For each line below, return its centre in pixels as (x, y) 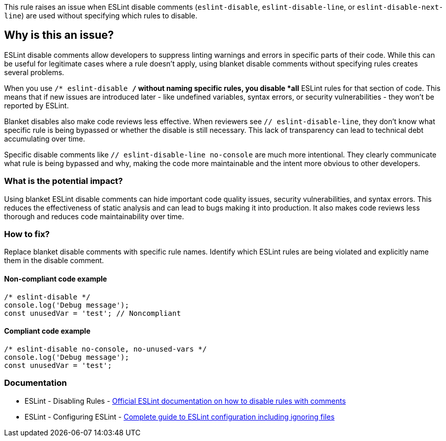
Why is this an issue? (59, 35)
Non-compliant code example (56, 278)
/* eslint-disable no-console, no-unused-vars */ (106, 349)
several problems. (34, 72)
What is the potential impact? (64, 181)
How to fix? (27, 234)
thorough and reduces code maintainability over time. (94, 216)
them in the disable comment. (54, 261)
